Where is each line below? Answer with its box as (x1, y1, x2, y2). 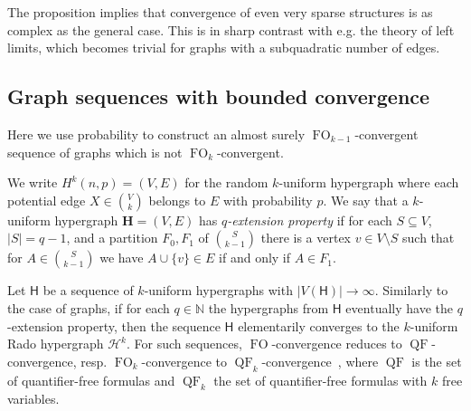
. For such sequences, (126, 334, 242, 353)
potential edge (7, 190, 86, 209)
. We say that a (323, 190, 409, 209)
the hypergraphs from (208, 298, 329, 317)
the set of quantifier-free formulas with (213, 370, 428, 389)
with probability (222, 190, 313, 209)
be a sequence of (42, 281, 134, 300)
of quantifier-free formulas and (7, 370, 175, 389)
